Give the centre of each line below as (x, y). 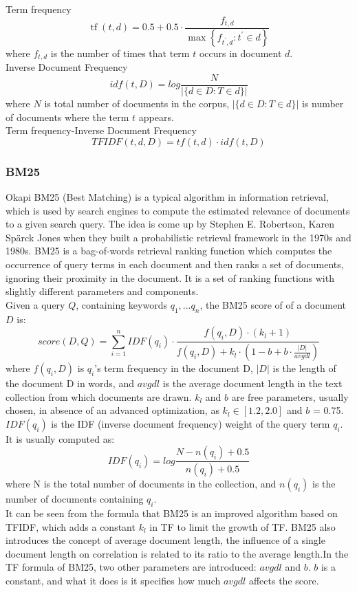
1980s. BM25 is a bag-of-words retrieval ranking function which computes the (169, 251)
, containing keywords (121, 304)
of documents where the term (67, 117)
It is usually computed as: (60, 438)
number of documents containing (75, 499)
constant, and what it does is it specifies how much (113, 581)
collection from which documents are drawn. (99, 396)
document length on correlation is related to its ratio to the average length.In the (177, 553)
